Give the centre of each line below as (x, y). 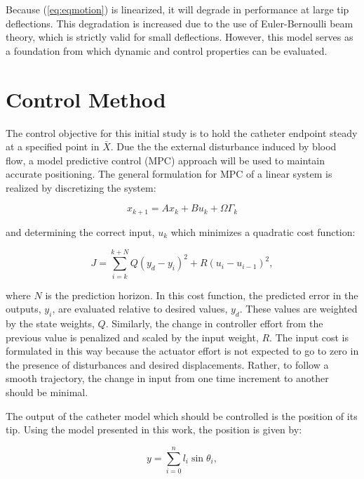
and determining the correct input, (80, 231)
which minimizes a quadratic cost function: (263, 231)
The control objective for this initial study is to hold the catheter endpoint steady (182, 132)
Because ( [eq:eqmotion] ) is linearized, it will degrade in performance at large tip (177, 9)
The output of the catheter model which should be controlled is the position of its (182, 415)
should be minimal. (47, 392)
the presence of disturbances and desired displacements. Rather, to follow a (167, 364)
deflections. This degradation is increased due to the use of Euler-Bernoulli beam (180, 23)
